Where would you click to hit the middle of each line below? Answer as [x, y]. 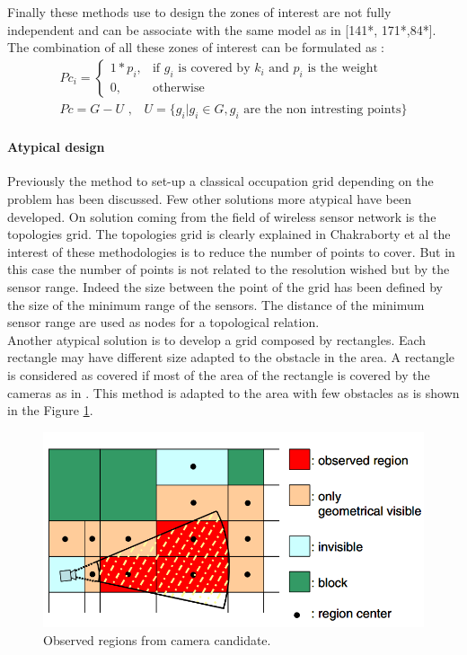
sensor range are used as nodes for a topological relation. [163, 322]
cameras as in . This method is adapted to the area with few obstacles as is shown [233, 392]
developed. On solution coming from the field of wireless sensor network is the [222, 216]
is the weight [343, 69]
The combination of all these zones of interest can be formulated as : [196, 47]
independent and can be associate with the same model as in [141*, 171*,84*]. [222, 29]
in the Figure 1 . [50, 410]
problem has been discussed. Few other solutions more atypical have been [209, 199]
